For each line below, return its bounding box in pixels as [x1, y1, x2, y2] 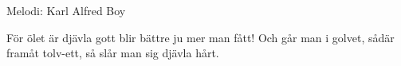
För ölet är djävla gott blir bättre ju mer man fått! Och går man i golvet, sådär [6, 29, 395, 45]
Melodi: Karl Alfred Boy [6, 2, 126, 18]
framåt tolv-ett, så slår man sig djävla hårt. [6, 45, 219, 61]
